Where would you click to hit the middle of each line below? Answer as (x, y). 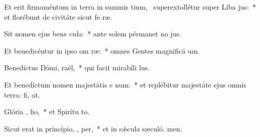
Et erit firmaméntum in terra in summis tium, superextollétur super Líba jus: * (130, 7)
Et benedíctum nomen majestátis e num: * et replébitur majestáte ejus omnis (125, 84)
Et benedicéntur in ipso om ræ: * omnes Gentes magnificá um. (102, 50)
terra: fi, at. (22, 94)
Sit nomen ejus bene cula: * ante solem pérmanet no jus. (93, 34)
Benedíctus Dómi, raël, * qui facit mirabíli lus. (77, 67)
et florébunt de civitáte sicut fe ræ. (58, 16)
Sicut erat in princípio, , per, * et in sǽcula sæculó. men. (93, 128)
